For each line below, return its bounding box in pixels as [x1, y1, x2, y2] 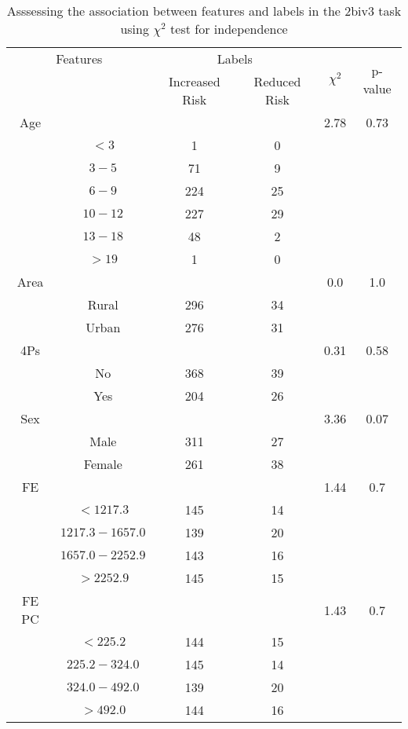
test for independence [170, 20, 288, 38]
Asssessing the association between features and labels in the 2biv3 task [6, 2, 402, 20]
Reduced [253, 72, 301, 90]
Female [83, 455, 122, 473]
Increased [169, 72, 220, 90]
